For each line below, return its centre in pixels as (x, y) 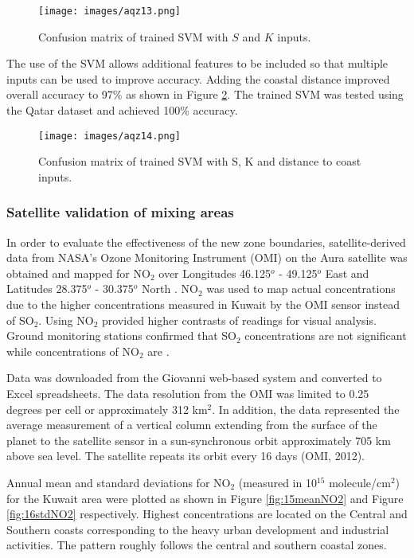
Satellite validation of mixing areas (120, 212)
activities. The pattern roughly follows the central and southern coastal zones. (197, 545)
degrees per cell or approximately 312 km (107, 409)
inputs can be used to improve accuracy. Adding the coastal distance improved (198, 78)
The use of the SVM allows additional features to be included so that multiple (197, 63)
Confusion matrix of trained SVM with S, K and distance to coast (200, 161)
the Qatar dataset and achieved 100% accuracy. (122, 110)
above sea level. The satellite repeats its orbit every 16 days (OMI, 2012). (186, 456)
